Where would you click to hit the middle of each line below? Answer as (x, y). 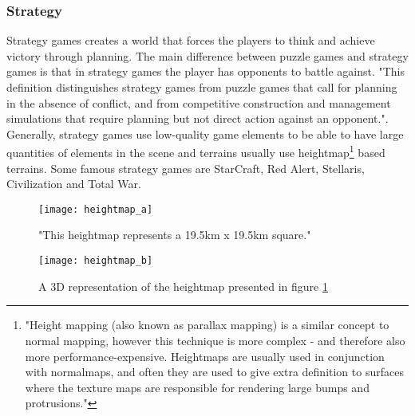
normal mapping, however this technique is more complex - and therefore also (215, 340)
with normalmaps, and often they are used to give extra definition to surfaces (214, 372)
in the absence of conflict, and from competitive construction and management (199, 102)
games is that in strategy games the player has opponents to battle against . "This (206, 71)
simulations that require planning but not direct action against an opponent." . (198, 118)
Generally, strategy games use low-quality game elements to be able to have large (205, 133)
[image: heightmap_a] (96, 209)
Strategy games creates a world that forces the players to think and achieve (191, 40)
